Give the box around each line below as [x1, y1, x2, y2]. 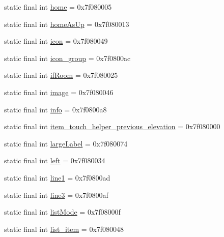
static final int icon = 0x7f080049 [4, 36, 108, 46]
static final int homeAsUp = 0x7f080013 [4, 18, 129, 29]
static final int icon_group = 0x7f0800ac [4, 52, 131, 63]
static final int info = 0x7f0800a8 [4, 104, 107, 114]
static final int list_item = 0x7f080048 [4, 223, 124, 234]
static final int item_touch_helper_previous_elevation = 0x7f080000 [4, 121, 220, 132]
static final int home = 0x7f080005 [4, 2, 112, 12]
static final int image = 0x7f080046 [4, 86, 114, 97]
